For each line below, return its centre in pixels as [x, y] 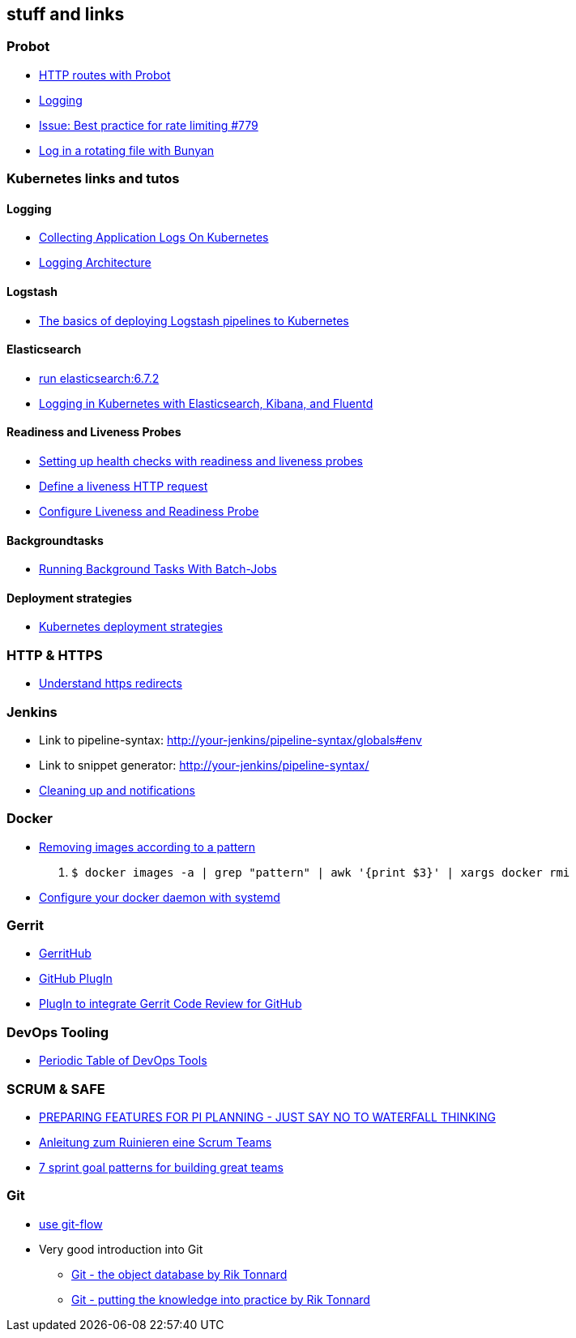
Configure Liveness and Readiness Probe [149, 512]
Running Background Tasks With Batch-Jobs [158, 569]
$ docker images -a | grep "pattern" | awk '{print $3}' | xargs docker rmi [321, 872]
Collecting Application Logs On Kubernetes [154, 238]
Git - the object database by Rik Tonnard [179, 1274]
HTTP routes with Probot [105, 75]
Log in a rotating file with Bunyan [127, 150]
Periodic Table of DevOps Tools [123, 1061]
